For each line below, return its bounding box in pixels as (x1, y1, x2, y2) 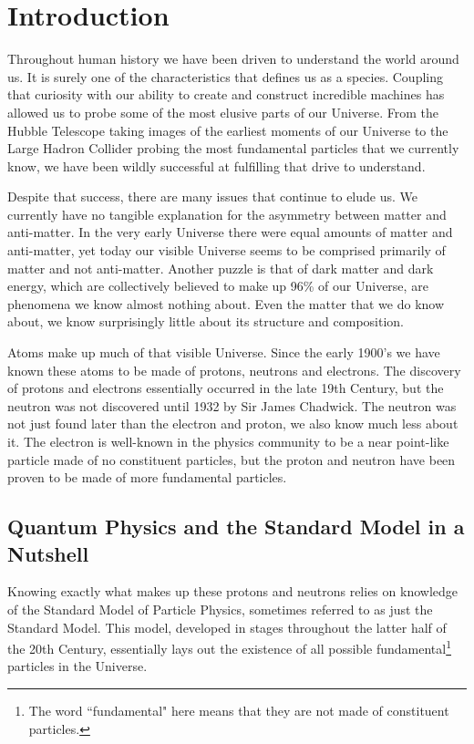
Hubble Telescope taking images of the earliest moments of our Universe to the (7, 120, 448, 139)
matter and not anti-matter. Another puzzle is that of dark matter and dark (7, 258, 434, 277)
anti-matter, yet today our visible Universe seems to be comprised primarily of (7, 241, 446, 260)
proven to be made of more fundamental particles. (7, 468, 287, 487)
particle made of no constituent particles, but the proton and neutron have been (7, 449, 456, 469)
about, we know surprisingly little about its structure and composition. (7, 312, 404, 331)
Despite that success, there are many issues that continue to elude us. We (7, 187, 417, 206)
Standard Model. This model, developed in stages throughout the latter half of (7, 617, 447, 636)
